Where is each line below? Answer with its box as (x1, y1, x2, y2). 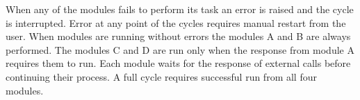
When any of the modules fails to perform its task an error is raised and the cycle (6, 2, 354, 16)
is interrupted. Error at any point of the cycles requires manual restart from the (6, 15, 346, 30)
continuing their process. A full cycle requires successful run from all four (6, 69, 317, 83)
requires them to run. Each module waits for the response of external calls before (6, 56, 351, 70)
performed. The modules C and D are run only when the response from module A (6, 42, 354, 57)
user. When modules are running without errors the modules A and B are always (6, 29, 351, 43)
